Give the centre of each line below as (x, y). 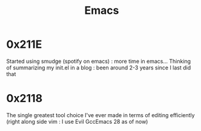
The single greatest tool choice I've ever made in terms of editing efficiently (100, 115)
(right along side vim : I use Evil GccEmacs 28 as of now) (77, 121)
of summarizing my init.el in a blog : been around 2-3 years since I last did (99, 68)
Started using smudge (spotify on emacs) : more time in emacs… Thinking (99, 61)
